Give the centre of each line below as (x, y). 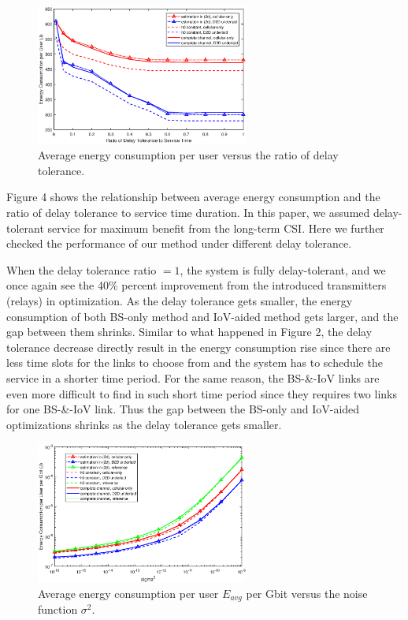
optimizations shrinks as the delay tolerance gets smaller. (144, 424)
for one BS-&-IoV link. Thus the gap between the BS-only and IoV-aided (183, 409)
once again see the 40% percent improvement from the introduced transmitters (197, 285)
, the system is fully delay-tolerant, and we (283, 269)
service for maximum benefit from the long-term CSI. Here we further (216, 228)
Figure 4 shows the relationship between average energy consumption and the (193, 197)
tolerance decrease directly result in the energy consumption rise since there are (198, 347)
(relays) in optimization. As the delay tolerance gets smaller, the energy (180, 300)
